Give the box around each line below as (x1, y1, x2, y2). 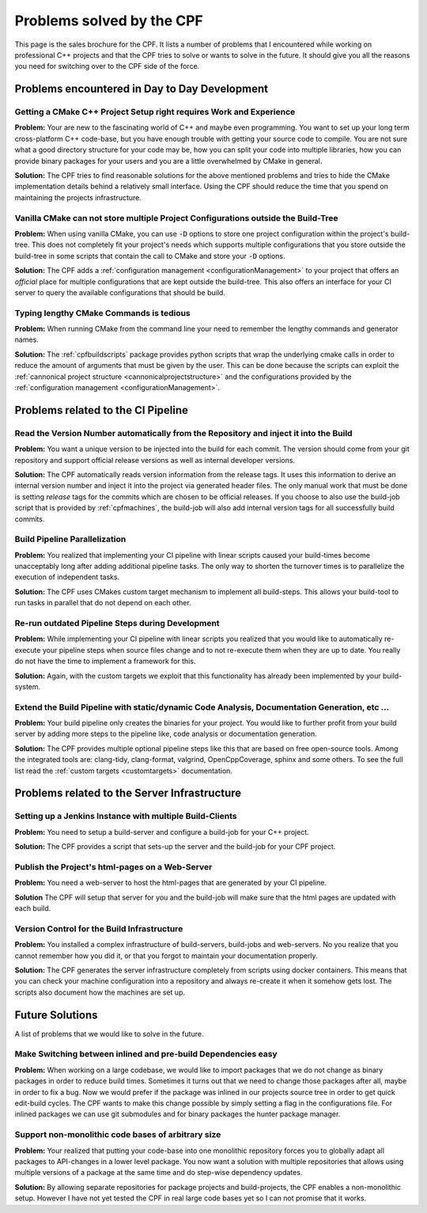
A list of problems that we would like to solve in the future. (14, 1029, 204, 1038)
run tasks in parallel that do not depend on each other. (14, 598, 191, 608)
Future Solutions (14, 1008, 98, 1022)
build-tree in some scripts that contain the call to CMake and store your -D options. (14, 251, 285, 260)
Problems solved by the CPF (14, 12, 203, 29)
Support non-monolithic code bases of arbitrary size (14, 1129, 221, 1140)
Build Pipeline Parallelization (14, 534, 127, 545)
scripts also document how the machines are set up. (14, 987, 186, 997)
